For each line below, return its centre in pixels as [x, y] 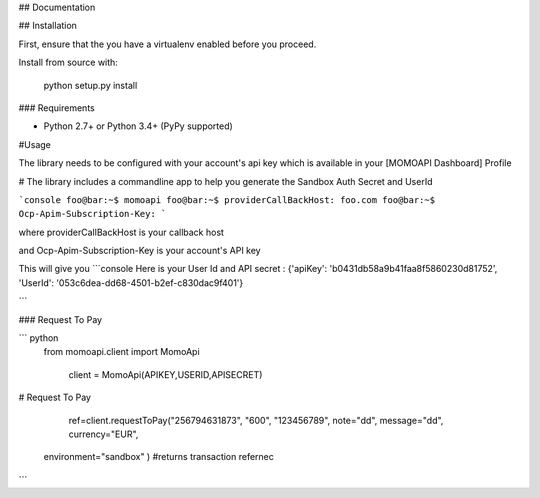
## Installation [47, 26]
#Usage [35, 144]
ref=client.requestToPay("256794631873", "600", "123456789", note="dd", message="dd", [256, 420]
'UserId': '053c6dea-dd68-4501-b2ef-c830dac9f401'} [131, 282]
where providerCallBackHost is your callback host [121, 232]
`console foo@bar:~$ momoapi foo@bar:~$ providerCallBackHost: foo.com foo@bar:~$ [226, 199]
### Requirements [56, 107]
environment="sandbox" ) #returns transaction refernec [159, 457]
